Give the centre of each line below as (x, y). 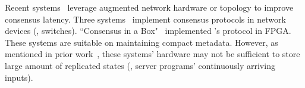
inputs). (19, 77)
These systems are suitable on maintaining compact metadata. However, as (142, 42)
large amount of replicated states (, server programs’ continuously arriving (140, 65)
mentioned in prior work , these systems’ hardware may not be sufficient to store (152, 54)
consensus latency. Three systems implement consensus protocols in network (145, 19)
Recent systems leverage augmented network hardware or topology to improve (149, 7)
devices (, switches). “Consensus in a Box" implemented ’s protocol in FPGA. (148, 31)
